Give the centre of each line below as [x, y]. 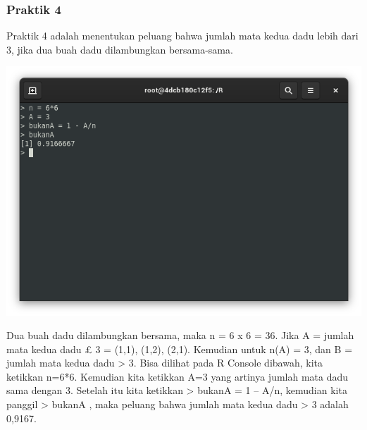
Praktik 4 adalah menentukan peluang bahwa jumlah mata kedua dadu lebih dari [182, 36]
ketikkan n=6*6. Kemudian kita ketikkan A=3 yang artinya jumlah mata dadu [178, 376]
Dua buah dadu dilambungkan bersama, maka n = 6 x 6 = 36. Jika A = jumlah [180, 335]
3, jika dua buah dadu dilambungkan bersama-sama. [120, 49]
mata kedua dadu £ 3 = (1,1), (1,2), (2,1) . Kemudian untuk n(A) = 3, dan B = [180, 349]
